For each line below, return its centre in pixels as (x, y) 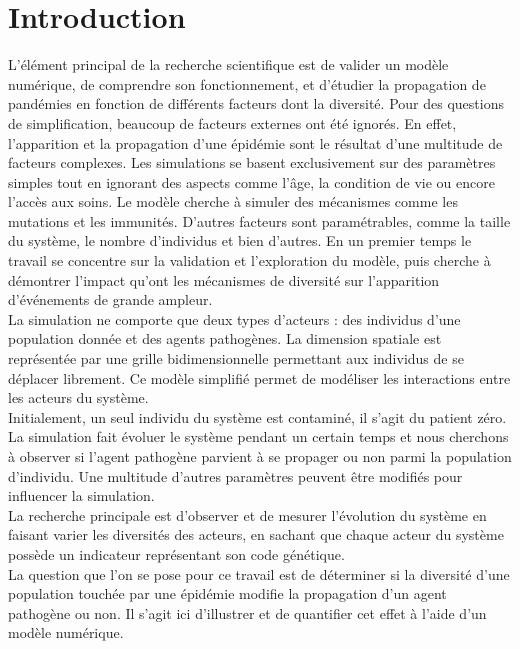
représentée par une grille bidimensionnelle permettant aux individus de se (236, 358)
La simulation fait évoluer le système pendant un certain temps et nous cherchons (258, 436)
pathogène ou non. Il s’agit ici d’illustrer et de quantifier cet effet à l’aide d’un (247, 612)
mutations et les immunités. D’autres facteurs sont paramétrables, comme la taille (259, 220)
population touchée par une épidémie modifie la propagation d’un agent (227, 593)
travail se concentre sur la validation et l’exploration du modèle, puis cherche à (249, 260)
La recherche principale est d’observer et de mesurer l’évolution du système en (247, 514)
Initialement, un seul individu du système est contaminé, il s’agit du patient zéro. (257, 416)
